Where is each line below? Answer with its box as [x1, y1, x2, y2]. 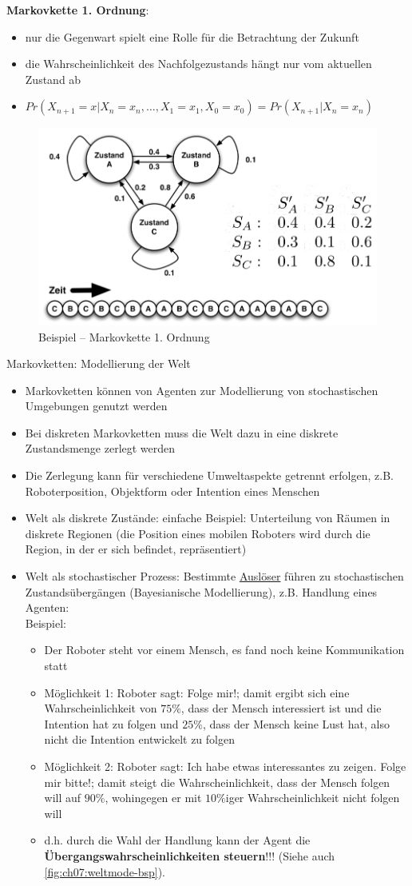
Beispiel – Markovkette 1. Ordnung [38, 328, 210, 345]
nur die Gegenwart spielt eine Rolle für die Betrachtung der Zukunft [25, 28, 359, 45]
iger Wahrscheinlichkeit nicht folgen [225, 789, 400, 806]
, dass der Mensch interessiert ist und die [180, 700, 382, 716]
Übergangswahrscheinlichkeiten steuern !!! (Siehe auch [44, 847, 335, 864]
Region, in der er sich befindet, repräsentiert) [25, 541, 247, 557]
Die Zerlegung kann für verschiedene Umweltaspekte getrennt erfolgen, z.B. [25, 467, 394, 484]
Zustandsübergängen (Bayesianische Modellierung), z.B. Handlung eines [25, 583, 378, 600]
